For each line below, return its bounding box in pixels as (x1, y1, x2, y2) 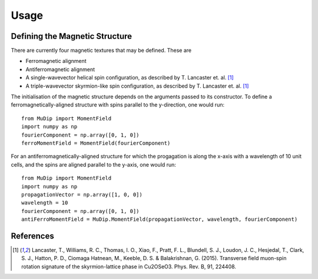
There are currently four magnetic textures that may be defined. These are (11, 47, 191, 54)
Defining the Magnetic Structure (11, 31, 132, 41)
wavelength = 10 (21, 200, 68, 206)
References (11, 231, 54, 241)
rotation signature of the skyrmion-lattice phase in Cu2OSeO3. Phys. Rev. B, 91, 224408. (21, 263, 237, 270)
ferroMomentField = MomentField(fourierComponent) (21, 139, 171, 147)
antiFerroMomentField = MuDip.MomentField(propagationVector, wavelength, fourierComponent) (21, 216, 298, 223)
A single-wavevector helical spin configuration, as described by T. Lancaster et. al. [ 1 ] (25, 74, 234, 81)
